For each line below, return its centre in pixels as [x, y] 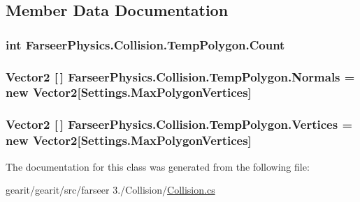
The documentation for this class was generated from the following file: [158, 166]
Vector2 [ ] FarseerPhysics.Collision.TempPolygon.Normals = [180, 76]
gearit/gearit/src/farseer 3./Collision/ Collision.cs [110, 190]
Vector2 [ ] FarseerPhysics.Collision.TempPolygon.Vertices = [179, 124]
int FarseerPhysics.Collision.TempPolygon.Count [145, 44]
